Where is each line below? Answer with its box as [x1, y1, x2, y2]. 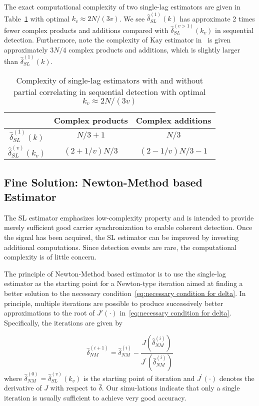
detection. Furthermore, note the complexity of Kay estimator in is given [4, 34, 231, 45]
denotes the [219, 372, 254, 383]
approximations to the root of [4, 307, 95, 318]
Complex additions [135, 114, 211, 126]
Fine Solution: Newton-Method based [4, 174, 202, 189]
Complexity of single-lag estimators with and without [16, 74, 203, 86]
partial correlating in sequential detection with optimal [13, 85, 206, 97]
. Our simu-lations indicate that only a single [101, 382, 240, 393]
